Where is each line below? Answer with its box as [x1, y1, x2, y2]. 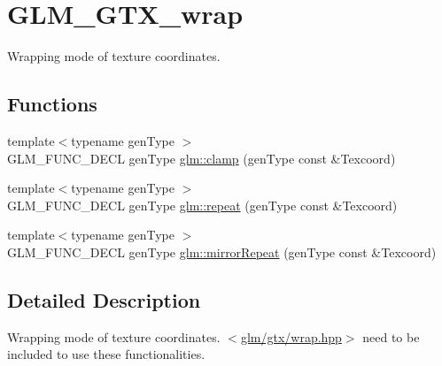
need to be [362, 327, 420, 346]
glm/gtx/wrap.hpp [240, 327, 342, 346]
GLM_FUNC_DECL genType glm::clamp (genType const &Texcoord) [7, 149, 396, 167]
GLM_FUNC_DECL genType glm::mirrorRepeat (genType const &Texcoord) [7, 242, 437, 261]
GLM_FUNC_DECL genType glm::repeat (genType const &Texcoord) [7, 195, 398, 214]
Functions [7, 90, 97, 118]
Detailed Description [7, 286, 201, 313]
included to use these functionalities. [7, 345, 205, 363]
